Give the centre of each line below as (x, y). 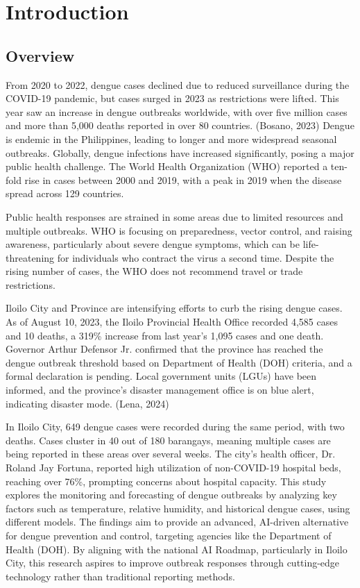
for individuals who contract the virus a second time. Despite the (196, 257)
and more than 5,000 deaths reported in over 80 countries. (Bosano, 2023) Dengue (180, 125)
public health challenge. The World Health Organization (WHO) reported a (167, 166)
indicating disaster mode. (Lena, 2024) (87, 403)
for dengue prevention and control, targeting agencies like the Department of (169, 535)
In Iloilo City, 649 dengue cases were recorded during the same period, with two (175, 427)
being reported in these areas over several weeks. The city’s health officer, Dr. (171, 454)
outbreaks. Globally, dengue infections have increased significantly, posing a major (180, 152)
